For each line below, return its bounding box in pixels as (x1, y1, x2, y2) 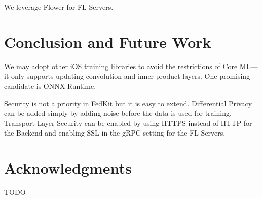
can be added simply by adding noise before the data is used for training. (4, 108, 232, 118)
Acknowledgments (4, 157, 132, 178)
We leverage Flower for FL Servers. (4, 2, 114, 12)
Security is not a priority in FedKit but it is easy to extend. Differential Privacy (4, 97, 252, 108)
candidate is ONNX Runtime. (4, 80, 96, 91)
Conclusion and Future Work (4, 31, 211, 52)
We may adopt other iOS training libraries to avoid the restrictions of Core (4, 60, 238, 71)
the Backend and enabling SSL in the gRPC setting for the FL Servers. (4, 127, 226, 138)
